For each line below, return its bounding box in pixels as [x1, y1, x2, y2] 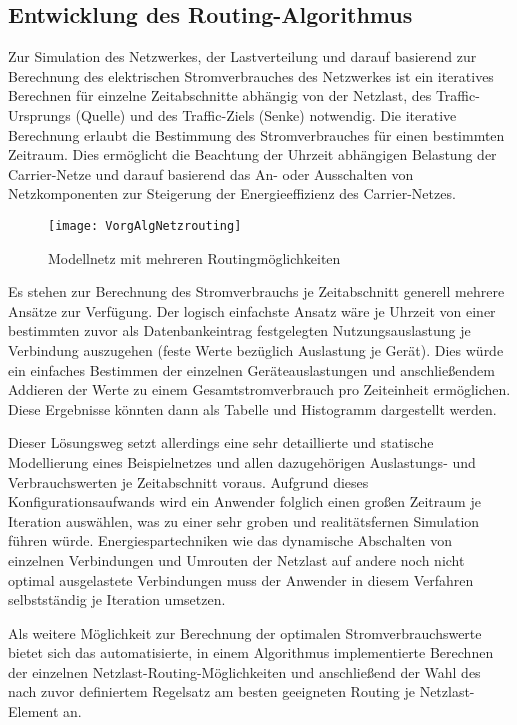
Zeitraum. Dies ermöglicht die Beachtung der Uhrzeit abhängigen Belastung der [8, 144, 497, 165]
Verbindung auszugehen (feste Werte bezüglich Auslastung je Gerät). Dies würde [8, 339, 504, 360]
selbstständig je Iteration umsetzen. [8, 589, 226, 610]
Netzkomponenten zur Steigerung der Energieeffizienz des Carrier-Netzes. [8, 183, 456, 204]
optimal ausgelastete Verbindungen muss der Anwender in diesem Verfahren [8, 569, 474, 590]
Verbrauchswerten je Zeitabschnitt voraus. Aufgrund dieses [8, 471, 369, 492]
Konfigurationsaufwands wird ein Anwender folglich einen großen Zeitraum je [8, 491, 481, 512]
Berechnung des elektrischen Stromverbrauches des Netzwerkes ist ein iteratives [8, 65, 494, 86]
